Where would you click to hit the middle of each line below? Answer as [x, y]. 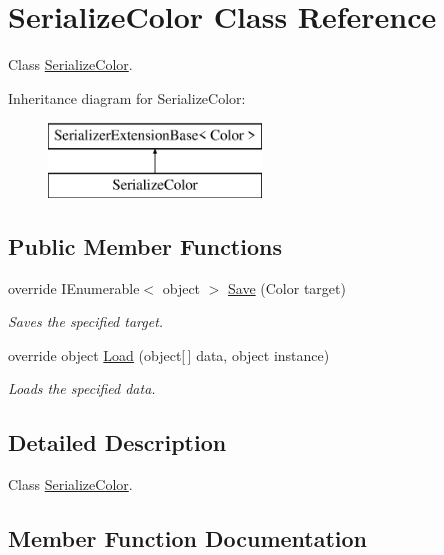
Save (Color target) [287, 287]
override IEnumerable [74, 287]
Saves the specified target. [86, 321]
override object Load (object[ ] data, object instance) [169, 354]
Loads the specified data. [82, 388]
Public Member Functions [145, 245]
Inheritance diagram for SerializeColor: [127, 97]
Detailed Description [117, 442]
